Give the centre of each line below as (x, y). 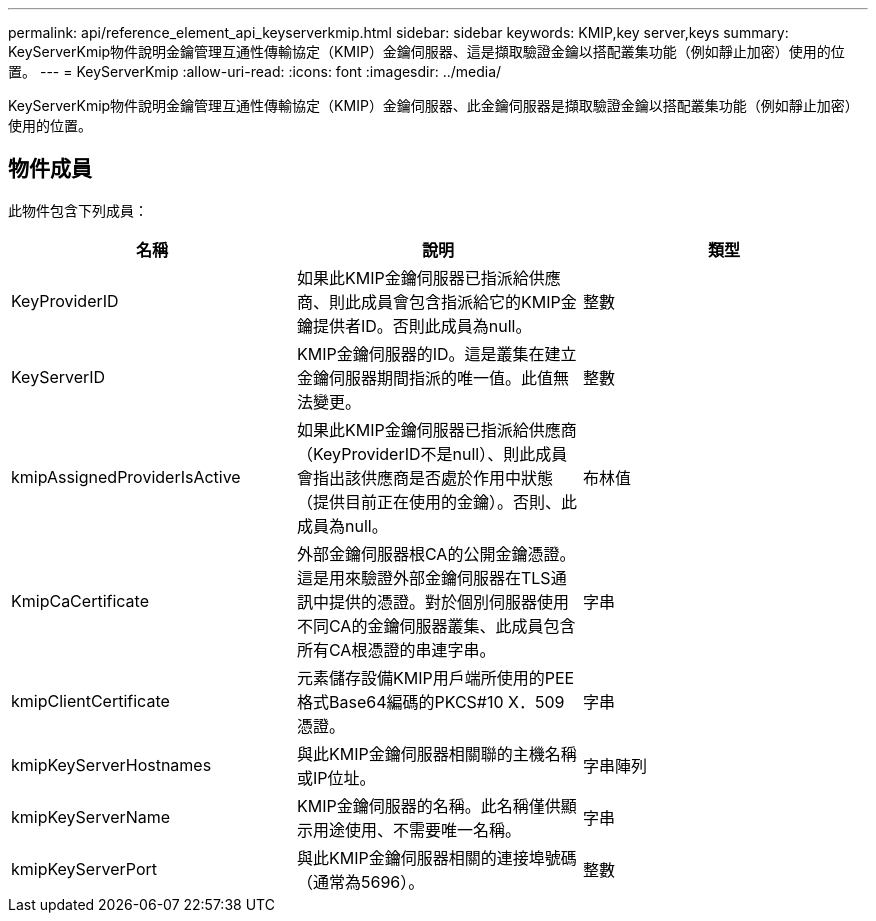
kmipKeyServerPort (84, 868)
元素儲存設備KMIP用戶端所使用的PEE (435, 677)
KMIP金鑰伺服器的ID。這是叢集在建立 (436, 353)
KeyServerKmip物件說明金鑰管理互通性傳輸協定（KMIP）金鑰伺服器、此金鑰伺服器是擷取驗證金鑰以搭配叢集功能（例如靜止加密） (433, 105)
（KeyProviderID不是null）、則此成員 (432, 453)
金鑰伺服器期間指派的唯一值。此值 (424, 377)
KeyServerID (58, 376)
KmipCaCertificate (80, 600)
